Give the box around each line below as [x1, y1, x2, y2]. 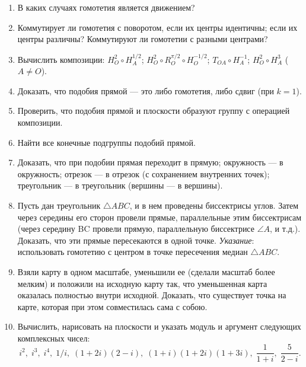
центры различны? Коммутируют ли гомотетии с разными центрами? [17, 33, 268, 45]
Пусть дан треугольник [17, 199, 101, 211]
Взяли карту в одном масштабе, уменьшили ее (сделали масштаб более [17, 265, 275, 277]
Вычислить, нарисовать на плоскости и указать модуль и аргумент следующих [17, 320, 301, 333]
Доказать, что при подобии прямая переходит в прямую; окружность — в [17, 156, 283, 168]
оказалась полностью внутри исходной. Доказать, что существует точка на [17, 289, 286, 301]
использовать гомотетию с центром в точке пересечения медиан [17, 245, 248, 258]
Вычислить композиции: [17, 53, 105, 65]
